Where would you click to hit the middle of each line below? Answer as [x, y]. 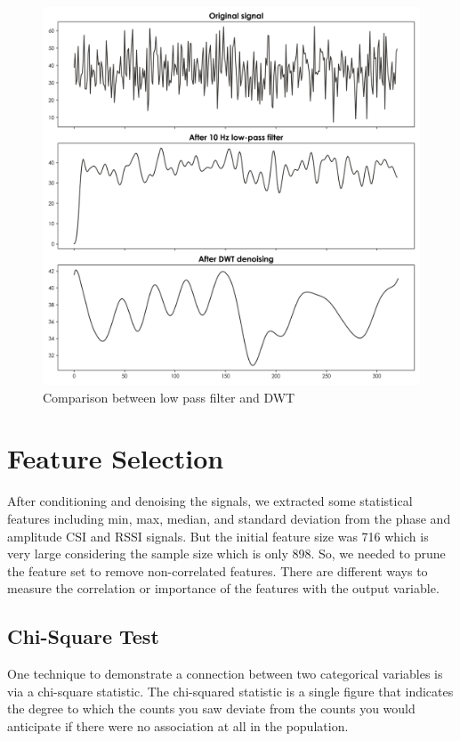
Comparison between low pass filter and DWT [169, 397]
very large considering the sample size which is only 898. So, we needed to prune [226, 554]
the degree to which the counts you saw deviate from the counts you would [211, 708]
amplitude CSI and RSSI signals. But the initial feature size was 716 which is [218, 536]
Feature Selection [116, 458]
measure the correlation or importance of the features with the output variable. [223, 588]
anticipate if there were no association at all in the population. [178, 725]
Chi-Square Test [83, 636]
